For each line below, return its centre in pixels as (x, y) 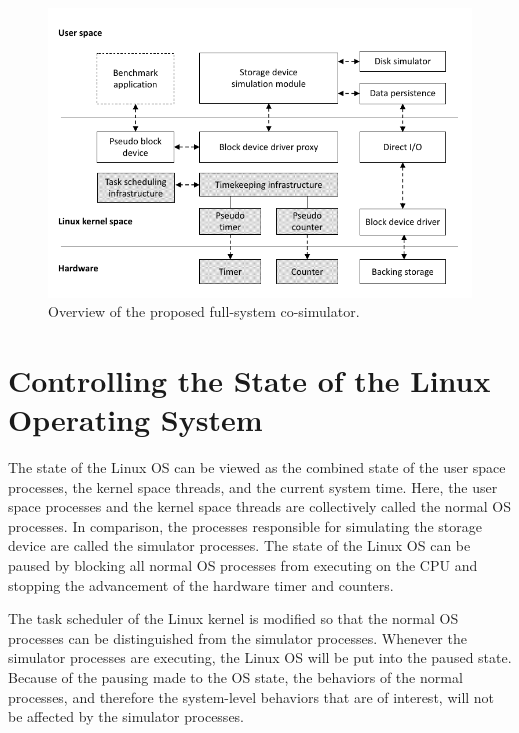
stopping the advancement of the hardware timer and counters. (201, 584)
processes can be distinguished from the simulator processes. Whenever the (237, 637)
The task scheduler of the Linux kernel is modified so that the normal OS (233, 618)
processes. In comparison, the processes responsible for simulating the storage (245, 525)
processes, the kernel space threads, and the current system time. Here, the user (253, 486)
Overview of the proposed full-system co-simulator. (204, 311)
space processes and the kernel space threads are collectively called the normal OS (260, 506)
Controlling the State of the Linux (249, 379)
